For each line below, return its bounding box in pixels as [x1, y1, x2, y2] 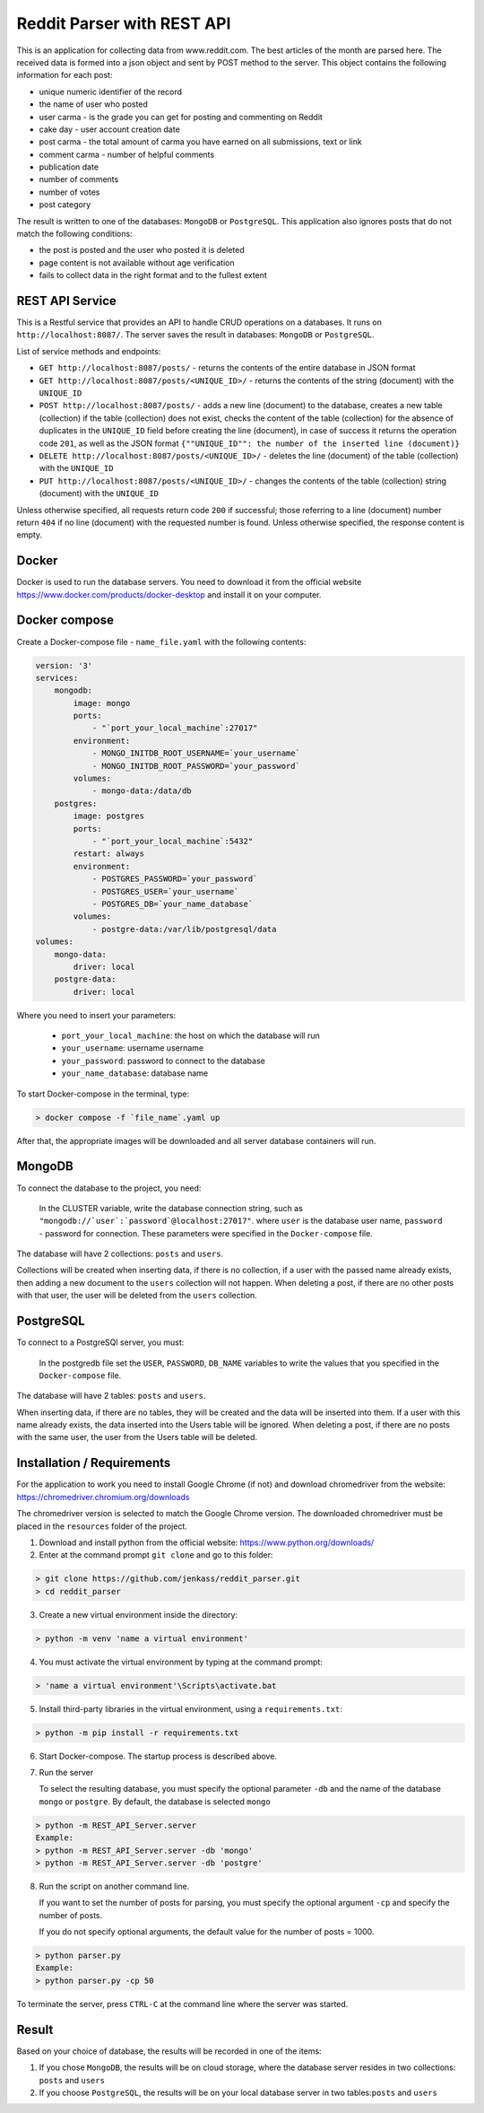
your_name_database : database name [61, 1068, 209, 1078]
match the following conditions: [16, 229, 134, 240]
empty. [16, 529, 43, 540]
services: [35, 673, 79, 683]
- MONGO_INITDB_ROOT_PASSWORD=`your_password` [91, 761, 300, 771]
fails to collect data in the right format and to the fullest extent [39, 270, 268, 281]
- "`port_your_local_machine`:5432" [91, 836, 254, 846]
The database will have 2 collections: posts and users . [16, 1248, 224, 1260]
